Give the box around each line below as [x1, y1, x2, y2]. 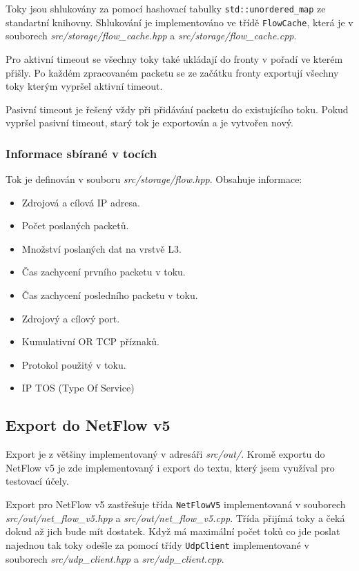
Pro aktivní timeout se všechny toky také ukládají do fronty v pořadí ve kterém [6, 51, 343, 66]
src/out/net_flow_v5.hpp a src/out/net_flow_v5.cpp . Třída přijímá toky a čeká [6, 510, 345, 525]
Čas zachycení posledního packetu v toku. [21, 288, 198, 302]
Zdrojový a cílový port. [21, 311, 120, 325]
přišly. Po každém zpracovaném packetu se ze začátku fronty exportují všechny [6, 65, 339, 79]
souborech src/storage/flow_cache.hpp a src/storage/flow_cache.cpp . [6, 28, 297, 43]
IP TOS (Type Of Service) [21, 380, 135, 395]
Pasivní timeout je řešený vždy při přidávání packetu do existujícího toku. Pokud [6, 101, 349, 116]
